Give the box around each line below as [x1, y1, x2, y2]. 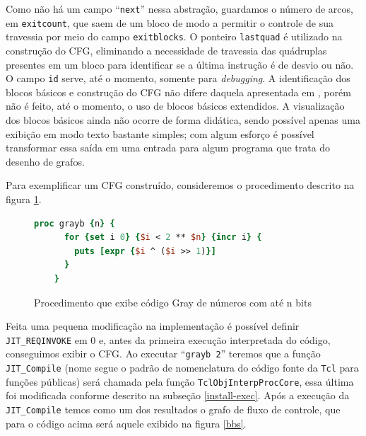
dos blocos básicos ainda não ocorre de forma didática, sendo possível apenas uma [6, 113, 360, 127]
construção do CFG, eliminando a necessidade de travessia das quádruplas [6, 42, 327, 57]
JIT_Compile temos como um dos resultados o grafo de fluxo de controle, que [6, 401, 341, 416]
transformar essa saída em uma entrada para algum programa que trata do [6, 140, 331, 155]
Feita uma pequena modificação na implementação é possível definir [6, 319, 300, 333]
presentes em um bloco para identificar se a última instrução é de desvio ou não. [6, 57, 354, 71]
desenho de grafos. [6, 154, 85, 168]
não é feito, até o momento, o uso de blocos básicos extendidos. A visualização [6, 98, 345, 113]
